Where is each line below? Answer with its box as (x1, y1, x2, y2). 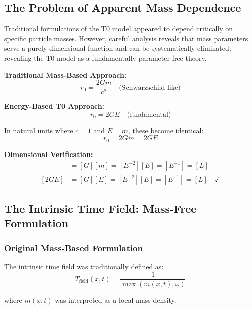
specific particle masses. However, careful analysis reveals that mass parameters (4, 33, 248, 43)
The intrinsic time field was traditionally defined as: (4, 261, 164, 271)
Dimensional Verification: (4, 148, 93, 159)
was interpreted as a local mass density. (55, 294, 176, 305)
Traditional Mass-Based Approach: (4, 69, 127, 80)
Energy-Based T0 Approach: (4, 101, 105, 111)
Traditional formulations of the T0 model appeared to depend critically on (4, 23, 233, 34)
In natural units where (4, 125, 73, 135)
